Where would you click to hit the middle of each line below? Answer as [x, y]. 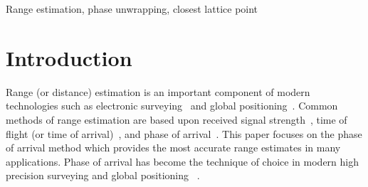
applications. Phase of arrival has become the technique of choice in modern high [182, 161]
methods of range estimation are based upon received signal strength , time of [177, 119]
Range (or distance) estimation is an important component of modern [158, 91]
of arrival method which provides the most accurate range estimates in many [173, 148]
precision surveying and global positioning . [103, 175]
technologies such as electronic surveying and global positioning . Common [172, 106]
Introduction [69, 57]
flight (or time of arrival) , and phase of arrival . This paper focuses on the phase [184, 133]
